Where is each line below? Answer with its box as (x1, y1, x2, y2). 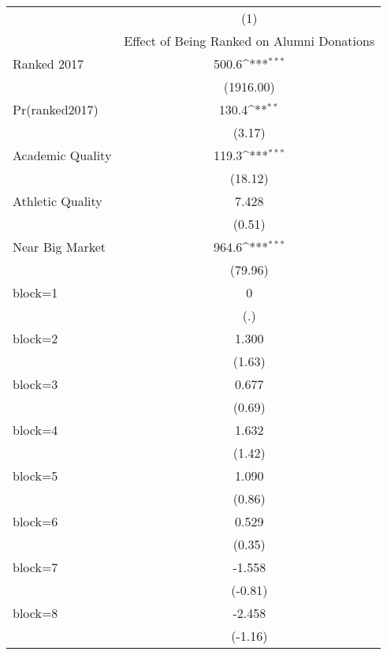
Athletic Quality (13, 192, 102, 210)
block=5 (13, 466, 58, 485)
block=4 (13, 421, 58, 439)
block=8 (13, 604, 58, 622)
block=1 (13, 283, 58, 301)
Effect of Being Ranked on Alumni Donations (124, 32, 375, 50)
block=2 (13, 329, 58, 347)
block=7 (13, 558, 58, 576)
